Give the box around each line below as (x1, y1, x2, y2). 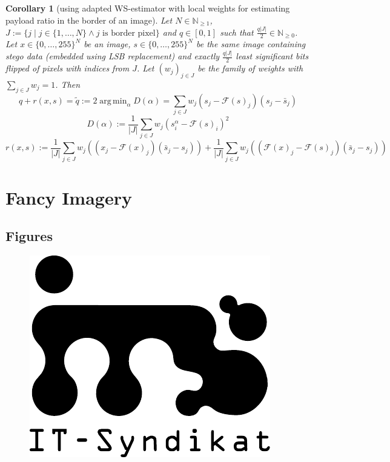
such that (220, 25, 254, 38)
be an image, (84, 38, 131, 50)
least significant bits (236, 50, 309, 62)
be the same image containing (196, 38, 306, 50)
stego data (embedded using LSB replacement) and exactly (5, 50, 220, 62)
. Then (55, 78, 81, 90)
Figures (5, 226, 53, 245)
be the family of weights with (197, 62, 303, 74)
